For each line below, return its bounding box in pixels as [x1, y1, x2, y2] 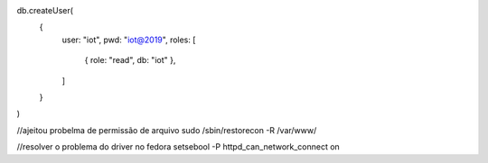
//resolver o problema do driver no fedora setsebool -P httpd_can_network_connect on [16, 141, 341, 152]
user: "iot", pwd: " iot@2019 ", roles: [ [61, 34, 196, 45]
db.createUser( [16, 5, 74, 15]
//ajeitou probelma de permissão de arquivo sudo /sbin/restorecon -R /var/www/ [16, 124, 317, 135]
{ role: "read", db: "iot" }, [84, 55, 176, 66]
